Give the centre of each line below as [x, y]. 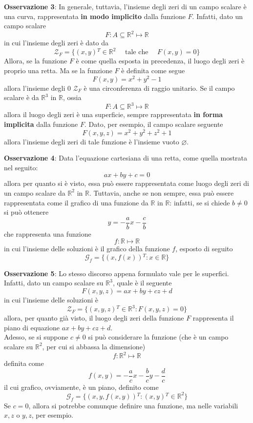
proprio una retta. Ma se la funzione [58, 70]
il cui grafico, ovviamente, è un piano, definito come [81, 387]
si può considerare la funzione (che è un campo [158, 337]
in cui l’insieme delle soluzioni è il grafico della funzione [87, 249]
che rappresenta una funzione [48, 233]
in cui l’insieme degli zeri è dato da [56, 43]
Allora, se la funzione [36, 61]
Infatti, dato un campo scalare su [54, 283]
